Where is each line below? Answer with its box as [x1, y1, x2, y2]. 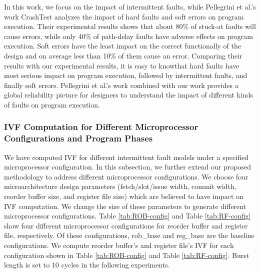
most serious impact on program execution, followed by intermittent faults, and [4, 70, 247, 80]
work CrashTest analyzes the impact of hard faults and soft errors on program [4, 11, 244, 21]
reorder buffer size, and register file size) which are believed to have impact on [4, 191, 243, 201]
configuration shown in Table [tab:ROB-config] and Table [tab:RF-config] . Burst [4, 249, 249, 260]
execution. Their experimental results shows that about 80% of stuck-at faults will [4, 21, 256, 31]
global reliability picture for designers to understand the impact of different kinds [4, 89, 253, 100]
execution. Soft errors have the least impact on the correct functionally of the [4, 40, 241, 51]
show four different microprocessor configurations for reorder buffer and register [4, 220, 248, 230]
